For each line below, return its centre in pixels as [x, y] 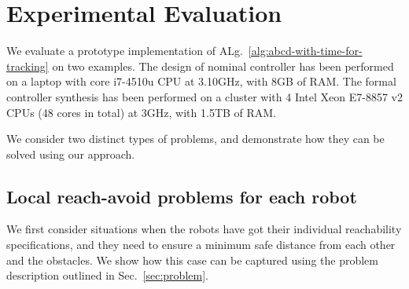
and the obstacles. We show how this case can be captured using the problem [193, 260]
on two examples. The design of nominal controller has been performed [223, 66]
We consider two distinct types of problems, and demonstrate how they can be [195, 139]
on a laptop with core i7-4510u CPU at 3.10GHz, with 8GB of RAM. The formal [201, 81]
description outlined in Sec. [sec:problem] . [107, 275]
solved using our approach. [71, 154]
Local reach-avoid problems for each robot [182, 196]
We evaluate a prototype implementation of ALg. [125, 51]
